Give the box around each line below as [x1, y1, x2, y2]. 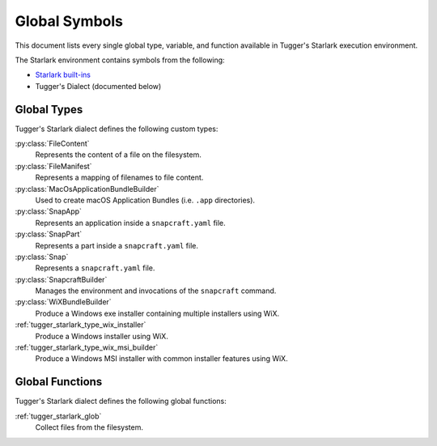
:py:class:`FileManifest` [15, 161, 92, 171]
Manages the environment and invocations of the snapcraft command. [35, 286, 277, 295]
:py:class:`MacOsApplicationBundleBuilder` [15, 184, 159, 193]
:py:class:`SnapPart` [15, 229, 83, 239]
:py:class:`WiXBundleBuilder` [15, 297, 112, 307]
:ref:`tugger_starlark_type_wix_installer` [15, 320, 146, 329]
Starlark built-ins [35, 70, 91, 80]
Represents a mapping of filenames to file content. [35, 172, 204, 182]
